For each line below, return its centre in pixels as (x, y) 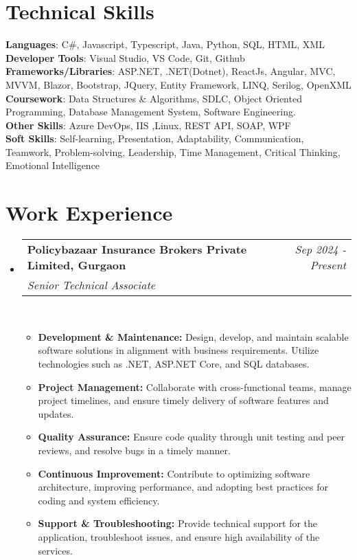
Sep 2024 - (320, 249)
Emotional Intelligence (53, 165)
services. (55, 550)
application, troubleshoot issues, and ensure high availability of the (179, 536)
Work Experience (89, 213)
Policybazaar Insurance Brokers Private (137, 249)
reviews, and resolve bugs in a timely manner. (134, 450)
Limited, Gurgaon (77, 265)
